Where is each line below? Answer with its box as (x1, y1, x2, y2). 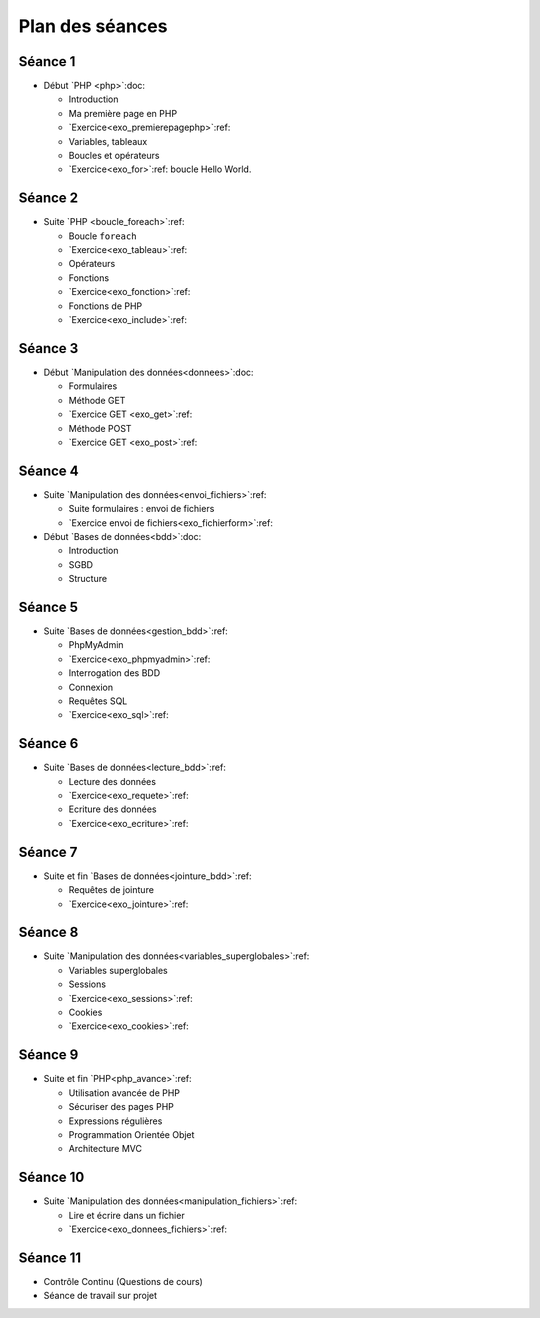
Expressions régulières (68, 1115, 163, 1127)
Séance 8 (18, 924, 79, 941)
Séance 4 (18, 462, 79, 479)
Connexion (68, 681, 114, 693)
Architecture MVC (68, 1143, 143, 1155)
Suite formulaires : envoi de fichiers (68, 503, 215, 515)
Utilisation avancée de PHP (68, 1086, 180, 1099)
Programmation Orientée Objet (68, 1128, 195, 1140)
